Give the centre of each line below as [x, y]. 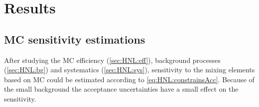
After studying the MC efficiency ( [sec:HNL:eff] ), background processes [112, 60]
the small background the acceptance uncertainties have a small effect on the [121, 89]
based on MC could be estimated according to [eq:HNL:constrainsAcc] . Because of [129, 79]
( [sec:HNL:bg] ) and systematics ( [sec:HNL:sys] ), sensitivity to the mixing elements [129, 70]
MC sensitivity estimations [75, 39]
